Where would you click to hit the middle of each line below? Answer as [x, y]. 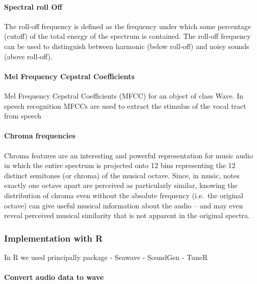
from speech [23, 116]
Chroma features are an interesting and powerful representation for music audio [128, 155]
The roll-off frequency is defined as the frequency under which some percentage [128, 26]
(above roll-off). [28, 56]
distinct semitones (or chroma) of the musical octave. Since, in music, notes [122, 175]
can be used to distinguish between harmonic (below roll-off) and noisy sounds [127, 46]
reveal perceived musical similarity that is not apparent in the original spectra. [127, 215]
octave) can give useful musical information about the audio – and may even [124, 205]
